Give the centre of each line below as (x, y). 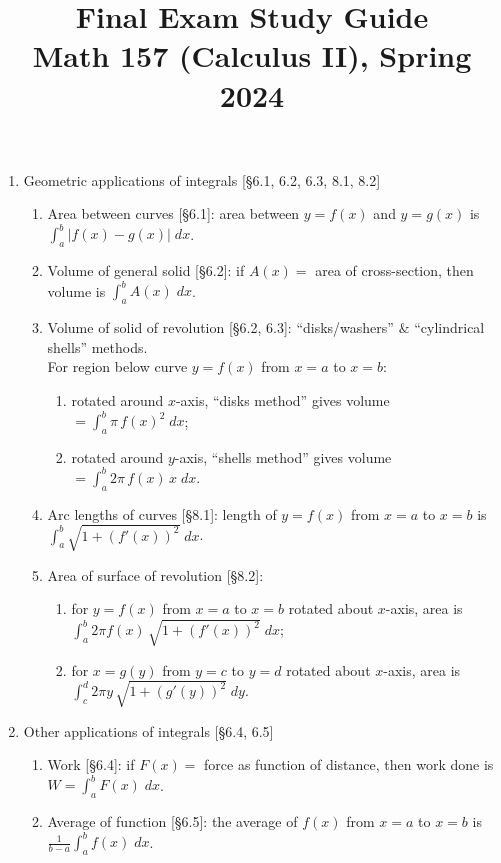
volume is (76, 290)
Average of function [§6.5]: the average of (172, 821)
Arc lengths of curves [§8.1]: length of (162, 513)
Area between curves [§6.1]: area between (173, 213)
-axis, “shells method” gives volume (283, 456)
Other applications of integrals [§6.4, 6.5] (148, 730)
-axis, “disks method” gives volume (282, 399)
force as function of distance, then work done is (349, 764)
